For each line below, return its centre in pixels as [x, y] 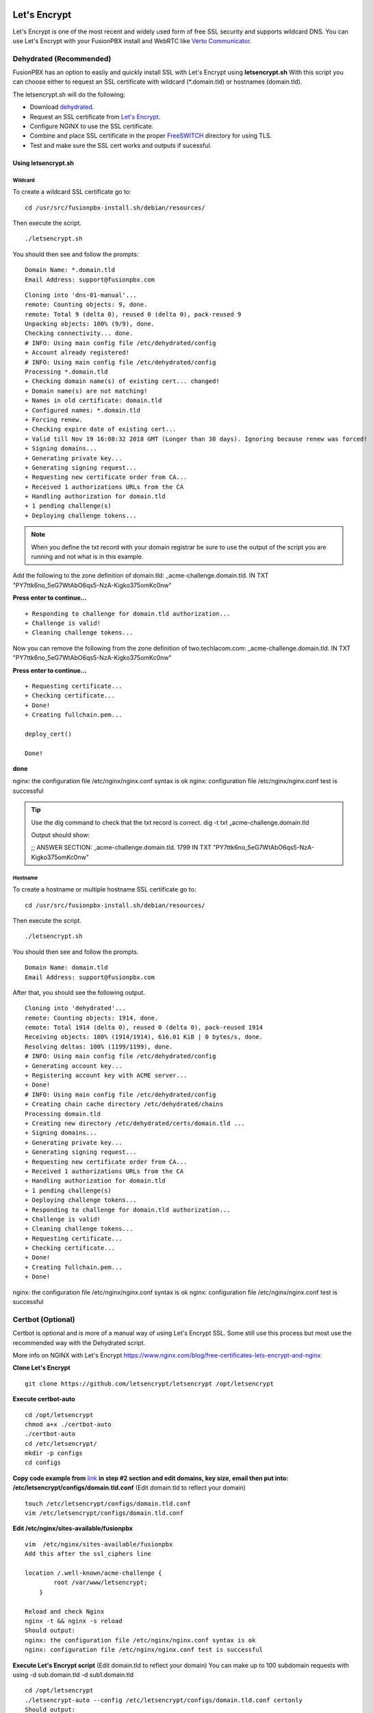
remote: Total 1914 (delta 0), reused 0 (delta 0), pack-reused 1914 [144, 1027]
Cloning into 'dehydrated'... [76, 1008]
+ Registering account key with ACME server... [106, 1075]
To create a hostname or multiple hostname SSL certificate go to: [104, 889]
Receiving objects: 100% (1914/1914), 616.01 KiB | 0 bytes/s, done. [144, 1037]
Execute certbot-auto [44, 1399]
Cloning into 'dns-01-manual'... [81, 295]
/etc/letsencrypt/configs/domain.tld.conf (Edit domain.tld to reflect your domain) [129, 1488]
